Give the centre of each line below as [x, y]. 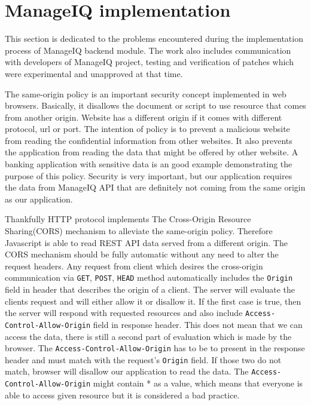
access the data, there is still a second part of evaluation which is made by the [148, 336]
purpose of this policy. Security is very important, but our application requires [149, 175]
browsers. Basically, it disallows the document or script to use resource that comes [155, 105]
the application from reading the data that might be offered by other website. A [152, 152]
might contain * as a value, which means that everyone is [198, 383]
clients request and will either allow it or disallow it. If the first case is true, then [153, 301]
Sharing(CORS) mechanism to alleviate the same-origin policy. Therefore [139, 231]
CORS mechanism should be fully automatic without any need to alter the [142, 254]
